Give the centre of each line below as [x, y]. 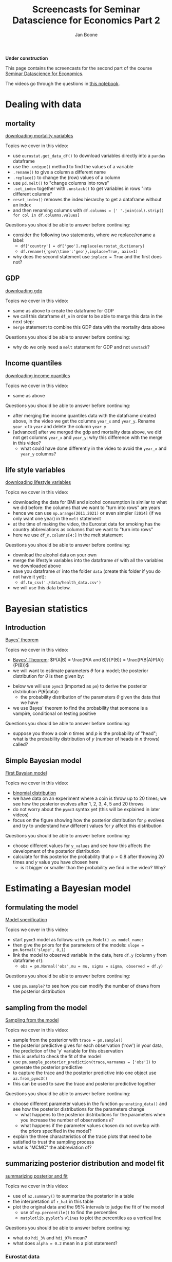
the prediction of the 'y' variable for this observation [68, 1051]
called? [20, 744]
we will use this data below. [42, 588]
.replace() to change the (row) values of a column [66, 177]
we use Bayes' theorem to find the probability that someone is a [80, 708]
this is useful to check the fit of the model [57, 1056]
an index [22, 205]
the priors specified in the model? [56, 1131]
